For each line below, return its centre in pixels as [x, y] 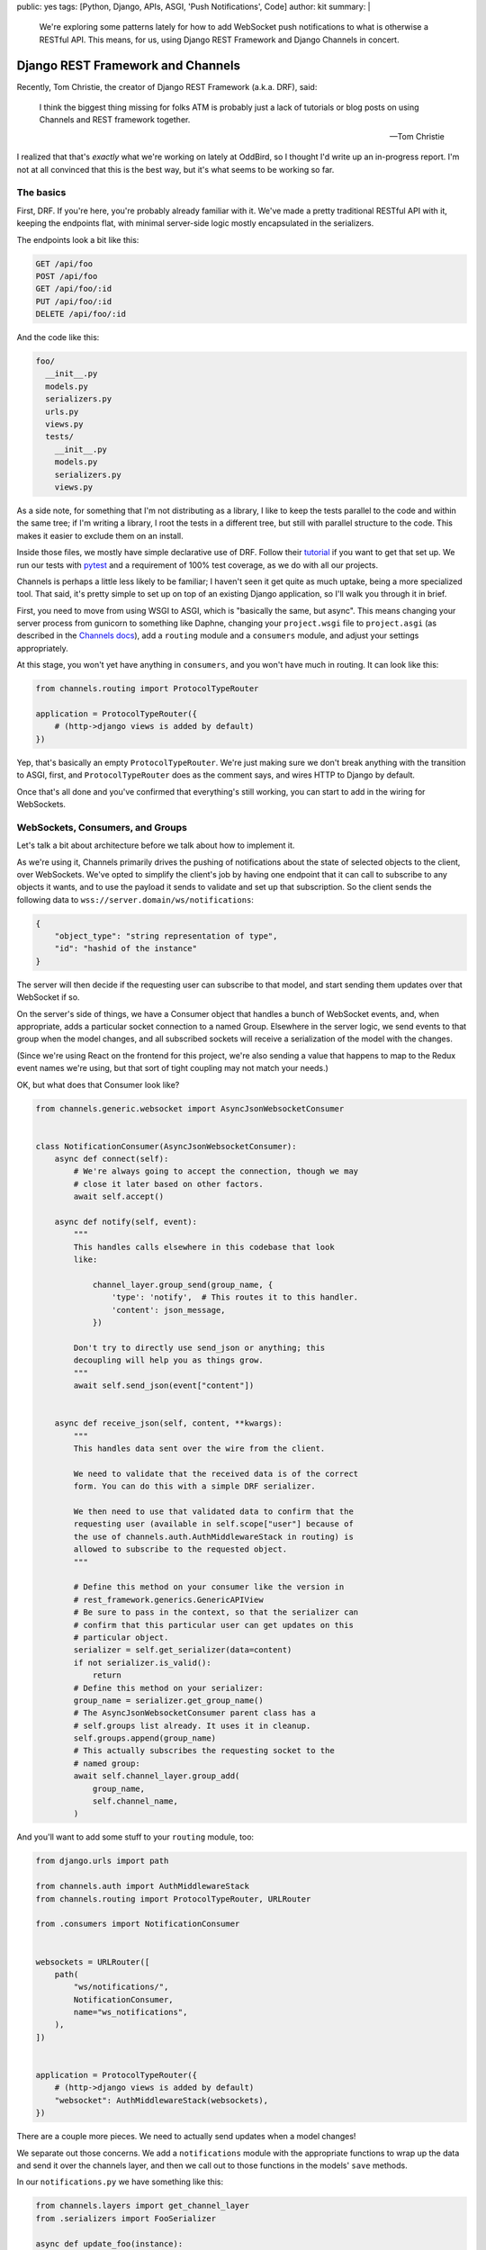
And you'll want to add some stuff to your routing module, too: [135, 1837]
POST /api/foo [67, 276]
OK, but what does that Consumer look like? [98, 1084]
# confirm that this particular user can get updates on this [214, 1625]
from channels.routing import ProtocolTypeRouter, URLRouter [173, 1899]
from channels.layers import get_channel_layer [142, 2206]
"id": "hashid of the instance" [126, 949]
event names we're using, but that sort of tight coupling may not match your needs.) [172, 1068]
